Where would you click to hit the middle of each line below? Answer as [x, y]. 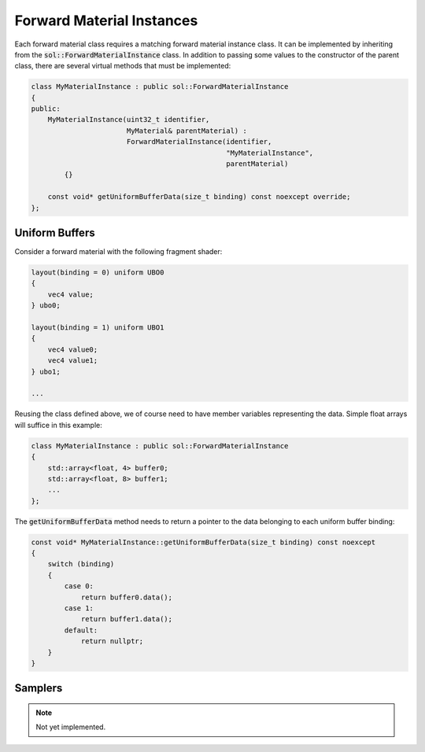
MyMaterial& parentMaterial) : [187, 131]
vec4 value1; [73, 361]
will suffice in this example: [58, 425]
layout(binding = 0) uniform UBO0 [98, 273]
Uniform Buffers [55, 233]
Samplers [39, 688]
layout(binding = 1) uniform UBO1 [98, 328]
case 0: [79, 586]
